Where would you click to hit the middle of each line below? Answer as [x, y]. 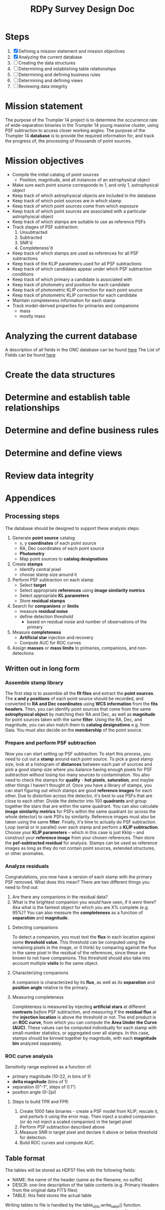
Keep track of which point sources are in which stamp [67, 200]
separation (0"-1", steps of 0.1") [44, 1087]
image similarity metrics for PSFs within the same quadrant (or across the [81, 811]
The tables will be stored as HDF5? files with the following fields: [70, 1170]
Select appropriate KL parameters [54, 595]
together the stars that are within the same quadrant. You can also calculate [82, 806]
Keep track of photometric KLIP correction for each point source [77, 290]
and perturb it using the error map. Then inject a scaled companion [87, 1117]
